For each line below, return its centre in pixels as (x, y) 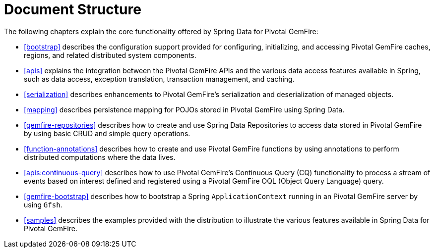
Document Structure (73, 9)
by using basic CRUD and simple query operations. (107, 133)
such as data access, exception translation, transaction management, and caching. (159, 79)
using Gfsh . (43, 204)
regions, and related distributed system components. (110, 55)
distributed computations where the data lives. (100, 157)
